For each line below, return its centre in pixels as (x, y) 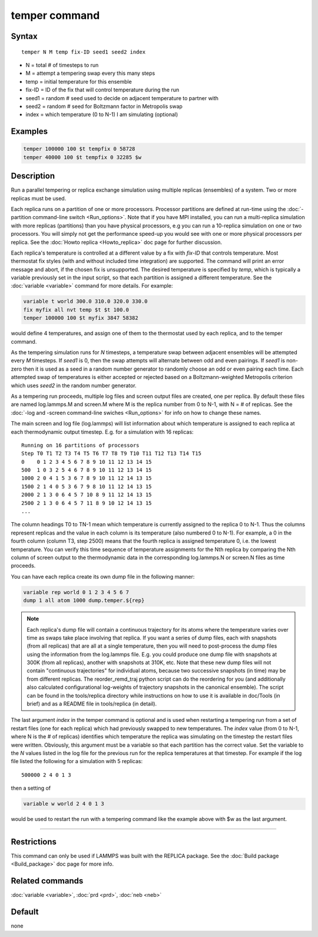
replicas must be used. (39, 198)
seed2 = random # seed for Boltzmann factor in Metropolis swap (104, 106)
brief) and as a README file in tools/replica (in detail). (92, 704)
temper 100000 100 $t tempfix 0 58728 (79, 149)
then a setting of (31, 788)
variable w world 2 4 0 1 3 (64, 804)
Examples (29, 132)
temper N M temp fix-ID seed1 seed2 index (84, 52)
